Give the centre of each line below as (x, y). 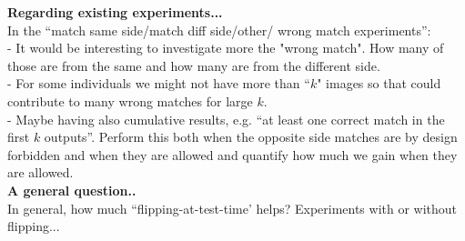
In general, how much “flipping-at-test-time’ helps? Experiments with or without (232, 208)
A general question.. (72, 190)
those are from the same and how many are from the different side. (194, 65)
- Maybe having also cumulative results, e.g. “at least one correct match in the (226, 119)
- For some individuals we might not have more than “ (159, 83)
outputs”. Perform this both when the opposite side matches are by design (251, 137)
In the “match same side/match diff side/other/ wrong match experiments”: (219, 30)
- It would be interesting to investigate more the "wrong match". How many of (226, 48)
